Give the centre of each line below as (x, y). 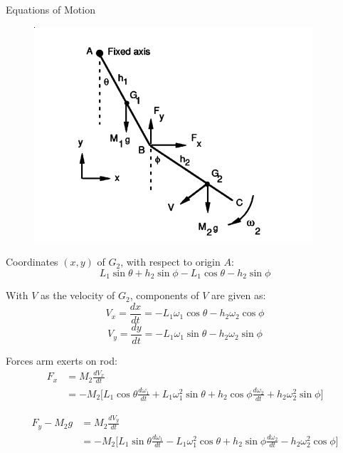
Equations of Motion (51, 9)
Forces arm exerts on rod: (62, 360)
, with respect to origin (170, 262)
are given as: (239, 295)
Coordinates (32, 262)
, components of (164, 295)
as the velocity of (78, 295)
